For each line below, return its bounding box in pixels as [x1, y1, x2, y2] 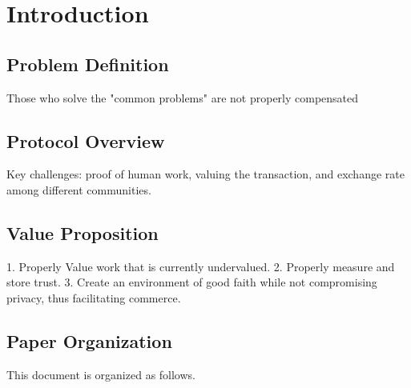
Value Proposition [6, 220, 159, 245]
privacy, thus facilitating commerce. [6, 289, 181, 306]
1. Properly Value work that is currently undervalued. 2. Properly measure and [6, 258, 395, 274]
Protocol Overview [6, 128, 165, 153]
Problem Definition [6, 51, 169, 76]
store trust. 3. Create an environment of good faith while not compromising [6, 274, 377, 290]
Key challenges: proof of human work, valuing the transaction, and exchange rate [6, 166, 405, 182]
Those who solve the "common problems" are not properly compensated [6, 89, 359, 106]
